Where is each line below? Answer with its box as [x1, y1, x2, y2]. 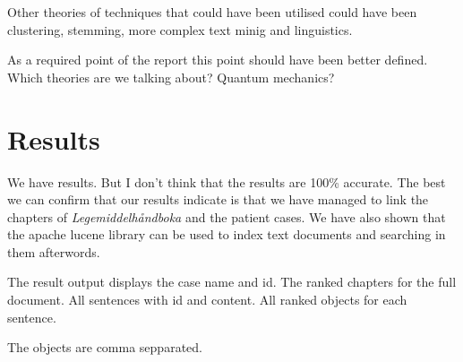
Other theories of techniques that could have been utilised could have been [7, 3, 417, 21]
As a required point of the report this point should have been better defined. [7, 50, 428, 69]
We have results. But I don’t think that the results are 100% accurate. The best [7, 172, 446, 191]
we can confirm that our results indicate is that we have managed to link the [7, 190, 429, 209]
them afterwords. [7, 242, 100, 261]
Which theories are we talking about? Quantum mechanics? [7, 67, 335, 86]
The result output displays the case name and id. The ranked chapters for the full [7, 272, 457, 291]
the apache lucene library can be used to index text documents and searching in [7, 225, 446, 244]
